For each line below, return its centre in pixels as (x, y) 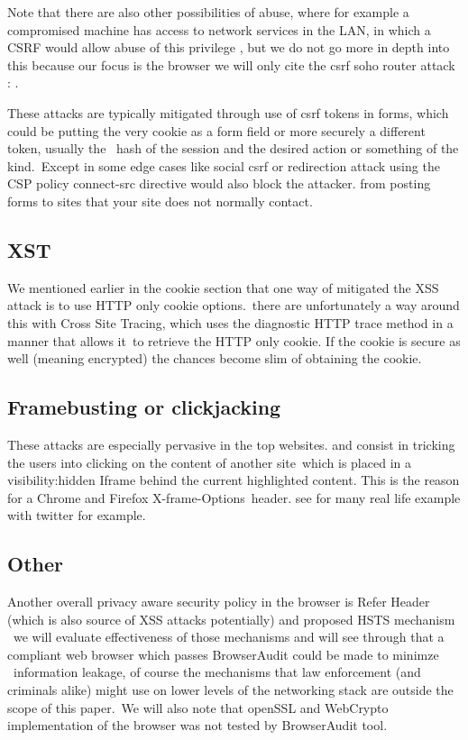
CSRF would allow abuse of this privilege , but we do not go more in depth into (229, 47)
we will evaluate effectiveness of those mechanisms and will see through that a (229, 637)
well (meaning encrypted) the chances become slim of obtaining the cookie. (215, 358)
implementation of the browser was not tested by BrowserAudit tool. (197, 725)
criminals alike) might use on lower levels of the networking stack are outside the (230, 690)
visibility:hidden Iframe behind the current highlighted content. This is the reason (234, 480)
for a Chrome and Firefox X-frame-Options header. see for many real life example (234, 497)
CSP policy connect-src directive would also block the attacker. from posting (219, 183)
